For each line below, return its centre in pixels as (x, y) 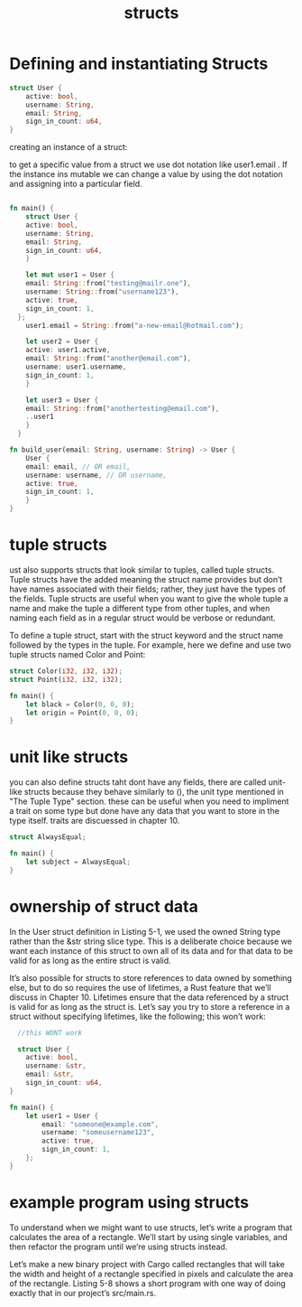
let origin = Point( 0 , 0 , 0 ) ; (82, 713)
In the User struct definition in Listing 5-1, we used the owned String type (145, 931)
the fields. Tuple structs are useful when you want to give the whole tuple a (149, 598)
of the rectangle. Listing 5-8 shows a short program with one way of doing (147, 1283)
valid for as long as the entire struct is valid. (90, 960)
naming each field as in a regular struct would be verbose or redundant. (143, 618)
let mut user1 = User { (70, 275)
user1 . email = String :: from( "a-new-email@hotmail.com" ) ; (135, 325)
